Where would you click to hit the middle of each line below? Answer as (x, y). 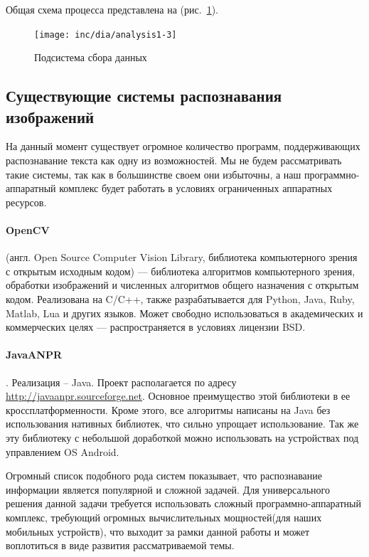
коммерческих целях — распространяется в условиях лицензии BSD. (156, 327)
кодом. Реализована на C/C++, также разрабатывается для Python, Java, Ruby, (180, 298)
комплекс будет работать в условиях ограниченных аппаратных (196, 188)
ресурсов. (26, 202)
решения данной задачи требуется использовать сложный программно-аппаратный (183, 503)
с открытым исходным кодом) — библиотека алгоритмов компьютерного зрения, (181, 271)
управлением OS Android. (63, 451)
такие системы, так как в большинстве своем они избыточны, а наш (154, 174)
